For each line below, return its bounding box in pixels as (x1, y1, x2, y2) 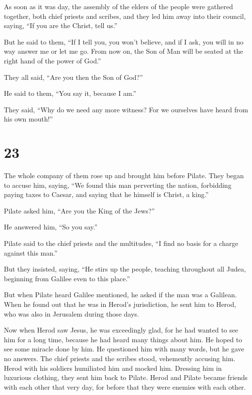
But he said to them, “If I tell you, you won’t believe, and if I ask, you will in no (4, 36, 244, 46)
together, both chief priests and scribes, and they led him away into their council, (4, 11, 246, 21)
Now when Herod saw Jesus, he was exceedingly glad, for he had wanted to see (4, 325, 238, 335)
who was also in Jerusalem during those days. (4, 308, 139, 319)
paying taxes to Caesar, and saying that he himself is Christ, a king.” (4, 189, 209, 199)
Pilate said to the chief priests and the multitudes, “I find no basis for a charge (4, 238, 238, 248)
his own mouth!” (4, 114, 53, 124)
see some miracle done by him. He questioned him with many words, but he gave (4, 344, 244, 354)
